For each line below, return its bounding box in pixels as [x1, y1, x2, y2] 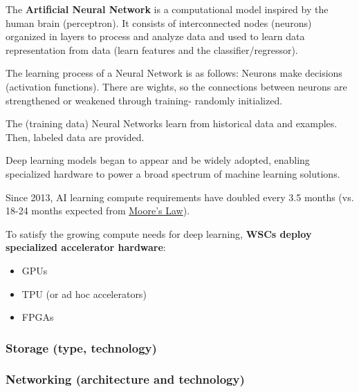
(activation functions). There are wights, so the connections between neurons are [6, 79, 347, 93]
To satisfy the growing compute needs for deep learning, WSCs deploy [6, 226, 312, 241]
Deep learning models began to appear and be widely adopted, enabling [6, 153, 310, 167]
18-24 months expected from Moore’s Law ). [6, 203, 190, 218]
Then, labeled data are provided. [6, 129, 145, 144]
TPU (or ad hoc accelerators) [21, 286, 147, 301]
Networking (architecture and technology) [6, 371, 245, 388]
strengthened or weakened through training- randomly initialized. [6, 93, 283, 107]
